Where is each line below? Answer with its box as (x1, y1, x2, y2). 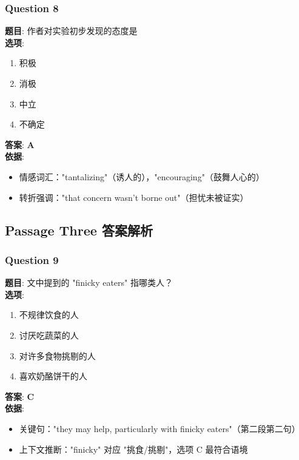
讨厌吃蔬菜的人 (19, 328, 79, 341)
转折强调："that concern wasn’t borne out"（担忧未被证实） (19, 191, 249, 203)
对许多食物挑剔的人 (19, 349, 96, 362)
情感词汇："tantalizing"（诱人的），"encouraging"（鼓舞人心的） (19, 170, 264, 183)
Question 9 (5, 252, 59, 267)
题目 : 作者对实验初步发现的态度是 (5, 24, 138, 37)
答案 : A (5, 138, 35, 151)
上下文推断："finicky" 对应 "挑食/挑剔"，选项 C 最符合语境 (19, 442, 248, 455)
